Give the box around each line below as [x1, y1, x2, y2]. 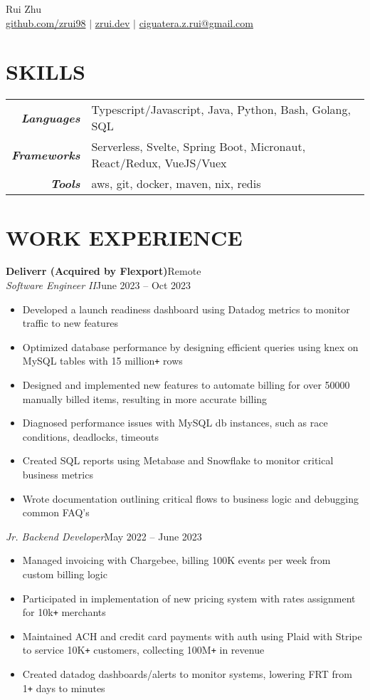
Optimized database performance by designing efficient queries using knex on [22, 339, 359, 354]
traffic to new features [22, 315, 119, 330]
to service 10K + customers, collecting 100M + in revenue [22, 642, 265, 657]
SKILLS [6, 57, 85, 86]
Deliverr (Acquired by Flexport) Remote [6, 263, 201, 278]
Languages [21, 109, 80, 126]
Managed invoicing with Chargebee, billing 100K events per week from [22, 553, 331, 568]
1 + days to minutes [22, 680, 105, 695]
